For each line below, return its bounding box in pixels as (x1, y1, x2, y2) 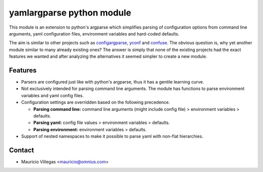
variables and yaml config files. (21, 92, 84, 98)
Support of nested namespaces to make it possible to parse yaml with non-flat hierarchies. (21, 134, 204, 139)
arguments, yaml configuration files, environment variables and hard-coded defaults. (9, 31, 180, 36)
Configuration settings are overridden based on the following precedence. (21, 100, 170, 105)
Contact (9, 146, 34, 154)
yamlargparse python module (9, 7, 131, 18)
